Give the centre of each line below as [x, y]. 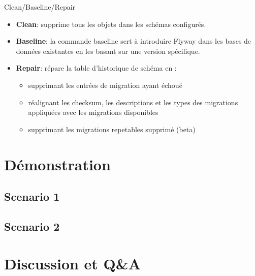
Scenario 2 [32, 226]
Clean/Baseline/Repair [40, 7]
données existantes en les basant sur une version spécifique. [108, 51]
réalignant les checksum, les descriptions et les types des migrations [133, 102]
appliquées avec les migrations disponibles [93, 112]
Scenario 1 [32, 196]
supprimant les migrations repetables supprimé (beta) [112, 129]
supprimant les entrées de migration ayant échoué [105, 85]
